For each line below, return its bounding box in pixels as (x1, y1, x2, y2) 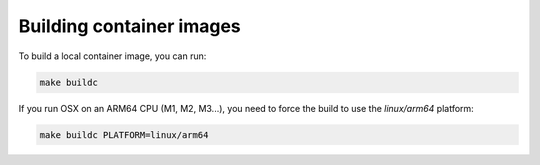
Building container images (18, 15, 242, 37)
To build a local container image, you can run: (18, 50, 207, 62)
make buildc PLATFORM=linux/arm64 (39, 129, 209, 140)
